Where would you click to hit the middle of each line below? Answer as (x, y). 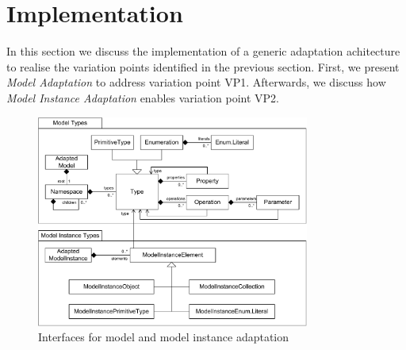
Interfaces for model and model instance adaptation (164, 337)
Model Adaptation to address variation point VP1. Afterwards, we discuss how (196, 82)
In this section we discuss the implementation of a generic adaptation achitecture (203, 51)
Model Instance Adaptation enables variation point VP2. (143, 97)
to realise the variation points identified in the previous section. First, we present (203, 66)
